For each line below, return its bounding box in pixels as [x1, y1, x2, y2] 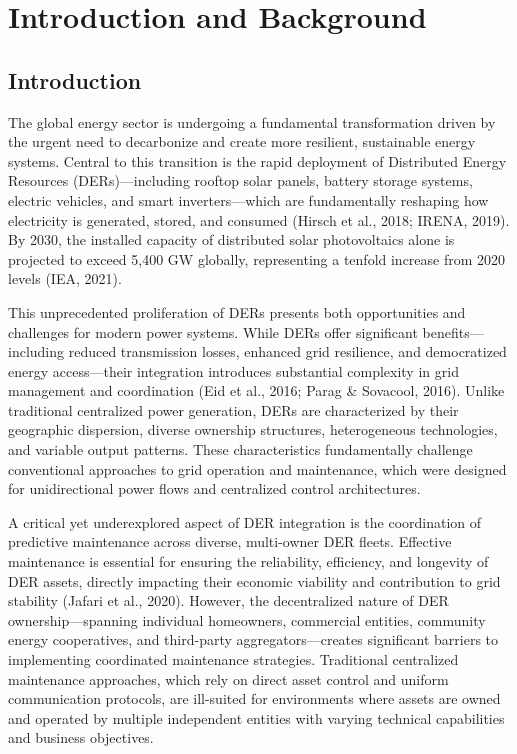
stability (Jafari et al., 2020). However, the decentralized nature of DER [8, 590, 449, 611]
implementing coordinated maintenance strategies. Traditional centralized [8, 649, 459, 670]
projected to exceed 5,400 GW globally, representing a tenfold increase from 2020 [8, 248, 506, 269]
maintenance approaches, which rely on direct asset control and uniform [8, 668, 449, 689]
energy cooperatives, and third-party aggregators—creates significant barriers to [8, 629, 499, 650]
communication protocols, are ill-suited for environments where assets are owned [8, 688, 501, 709]
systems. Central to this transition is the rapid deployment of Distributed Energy [8, 150, 507, 171]
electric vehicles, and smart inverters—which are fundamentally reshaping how [8, 189, 489, 210]
